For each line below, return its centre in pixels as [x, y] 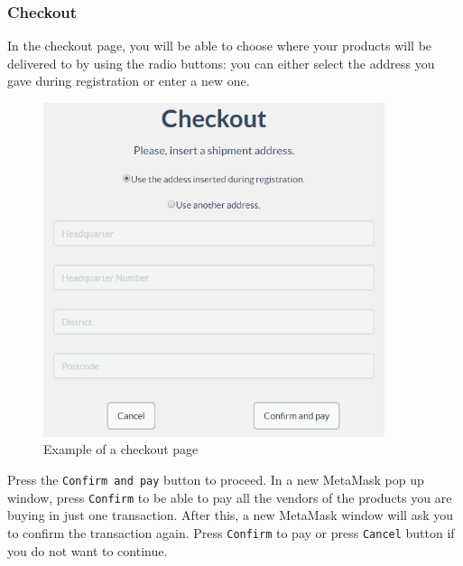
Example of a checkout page [121, 449]
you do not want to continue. [88, 550]
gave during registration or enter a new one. [129, 81]
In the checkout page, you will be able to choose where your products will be [220, 46]
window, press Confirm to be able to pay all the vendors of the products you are [230, 497]
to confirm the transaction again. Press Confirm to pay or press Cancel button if [231, 532]
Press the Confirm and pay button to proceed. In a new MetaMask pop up [216, 479]
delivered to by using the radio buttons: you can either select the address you [221, 63]
